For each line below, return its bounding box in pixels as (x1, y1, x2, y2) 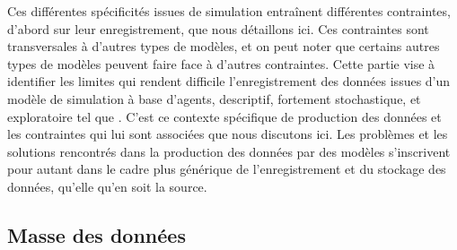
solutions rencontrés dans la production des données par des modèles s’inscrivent (7, 142, 451, 160)
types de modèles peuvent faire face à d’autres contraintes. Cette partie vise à (7, 54, 435, 73)
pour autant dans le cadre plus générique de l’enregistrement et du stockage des (7, 159, 446, 178)
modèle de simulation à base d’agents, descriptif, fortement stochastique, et (7, 89, 421, 108)
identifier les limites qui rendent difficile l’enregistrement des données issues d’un (7, 72, 451, 91)
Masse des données (7, 220, 186, 248)
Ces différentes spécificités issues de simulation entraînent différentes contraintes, (7, 2, 451, 20)
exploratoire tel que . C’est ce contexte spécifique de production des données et (7, 107, 442, 125)
